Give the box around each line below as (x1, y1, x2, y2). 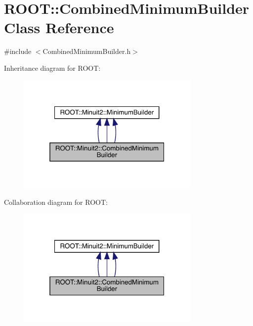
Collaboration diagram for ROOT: (4, 196, 108, 207)
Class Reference (4, 17, 114, 38)
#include (4, 46, 32, 56)
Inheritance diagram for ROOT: (4, 62, 101, 73)
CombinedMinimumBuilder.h (42, 46, 131, 56)
